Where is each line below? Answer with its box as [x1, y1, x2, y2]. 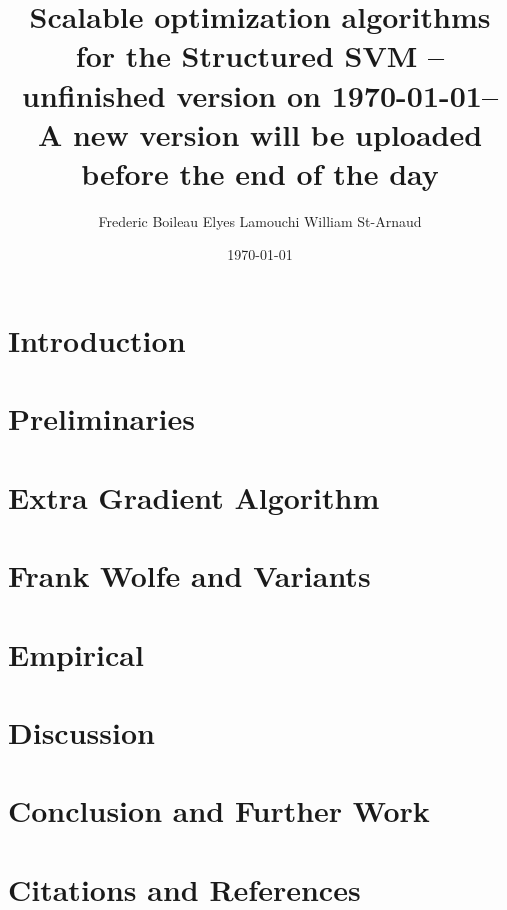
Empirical [8, 633, 144, 674]
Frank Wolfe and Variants [8, 555, 371, 596]
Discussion [8, 711, 155, 752]
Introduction [8, 320, 186, 361]
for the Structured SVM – [75, 35, 445, 76]
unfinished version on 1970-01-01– [21, 74, 499, 115]
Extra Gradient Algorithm [8, 476, 380, 517]
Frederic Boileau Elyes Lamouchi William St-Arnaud [98, 210, 422, 231]
